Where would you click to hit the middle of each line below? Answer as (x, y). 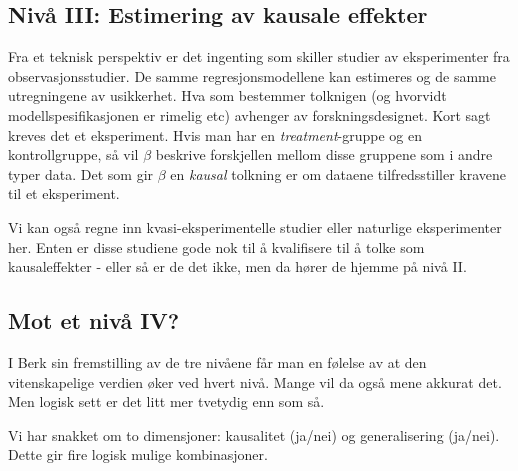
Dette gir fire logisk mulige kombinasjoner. (138, 454)
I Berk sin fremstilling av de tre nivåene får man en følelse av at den (217, 361)
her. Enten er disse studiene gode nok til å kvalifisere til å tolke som (216, 246)
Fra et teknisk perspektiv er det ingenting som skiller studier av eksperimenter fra (259, 56)
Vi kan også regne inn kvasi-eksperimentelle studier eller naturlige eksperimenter (255, 226)
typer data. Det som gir (81, 173)
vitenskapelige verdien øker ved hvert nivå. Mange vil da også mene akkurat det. (255, 381)
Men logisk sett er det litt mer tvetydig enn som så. (166, 401)
